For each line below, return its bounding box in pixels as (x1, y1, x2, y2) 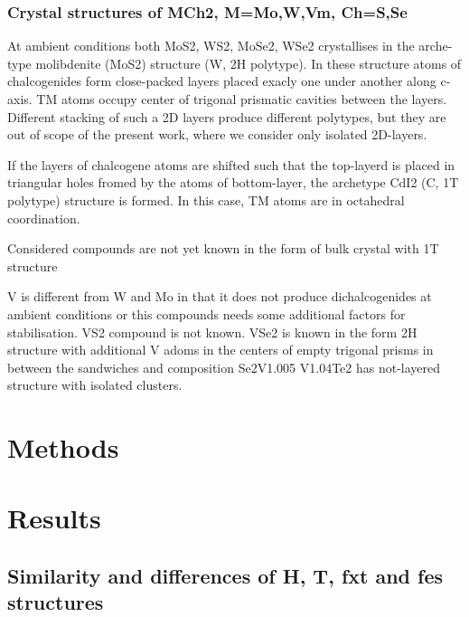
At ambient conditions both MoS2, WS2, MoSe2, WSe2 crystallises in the (7, 36, 415, 55)
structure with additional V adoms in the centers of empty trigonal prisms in (7, 340, 434, 359)
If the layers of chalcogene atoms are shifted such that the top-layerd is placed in (7, 155, 455, 174)
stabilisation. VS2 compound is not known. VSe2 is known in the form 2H (7, 322, 417, 341)
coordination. (7, 208, 80, 227)
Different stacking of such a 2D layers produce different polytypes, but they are (7, 107, 446, 126)
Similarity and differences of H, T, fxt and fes (7, 562, 444, 590)
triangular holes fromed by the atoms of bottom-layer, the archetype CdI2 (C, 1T (7, 173, 459, 192)
